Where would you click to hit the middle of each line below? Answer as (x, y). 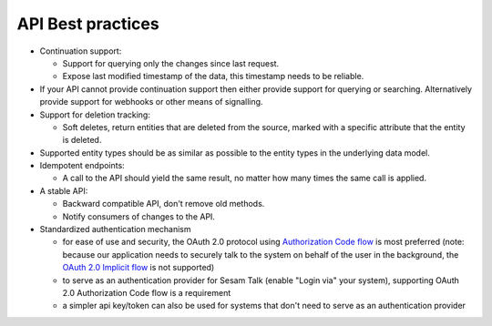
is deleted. (82, 140)
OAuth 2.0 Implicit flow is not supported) (138, 268)
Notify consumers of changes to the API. (139, 216)
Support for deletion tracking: (95, 115)
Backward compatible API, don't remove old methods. (164, 204)
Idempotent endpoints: (82, 166)
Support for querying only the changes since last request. (171, 63)
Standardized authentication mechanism (115, 229)
